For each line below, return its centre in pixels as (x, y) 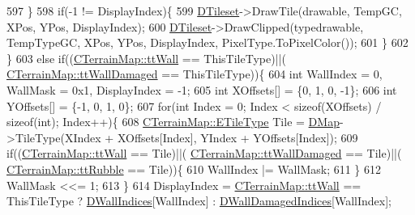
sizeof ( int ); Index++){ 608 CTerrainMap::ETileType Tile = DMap (173, 122)
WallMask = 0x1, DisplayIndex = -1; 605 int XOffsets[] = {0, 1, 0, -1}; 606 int (202, 89)
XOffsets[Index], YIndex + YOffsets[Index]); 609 (237, 137)
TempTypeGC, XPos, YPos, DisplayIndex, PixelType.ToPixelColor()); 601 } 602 (207, 42)
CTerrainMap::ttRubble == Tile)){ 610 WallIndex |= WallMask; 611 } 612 (194, 169)
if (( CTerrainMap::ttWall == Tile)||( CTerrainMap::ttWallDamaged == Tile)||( (204, 153)
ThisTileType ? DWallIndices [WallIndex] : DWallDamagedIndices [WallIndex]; (199, 201)
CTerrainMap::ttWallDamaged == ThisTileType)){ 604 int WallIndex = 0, (195, 74)
